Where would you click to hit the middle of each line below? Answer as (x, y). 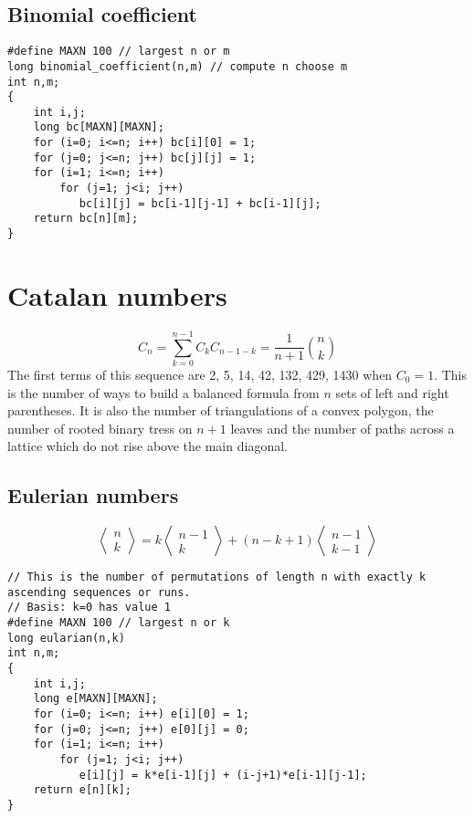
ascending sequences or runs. (99, 592)
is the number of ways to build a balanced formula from (163, 392)
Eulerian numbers (93, 495)
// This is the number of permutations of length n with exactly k (217, 577)
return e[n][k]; (83, 790)
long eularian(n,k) (66, 638)
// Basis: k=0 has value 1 (89, 608)
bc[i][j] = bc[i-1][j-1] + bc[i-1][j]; (200, 203)
